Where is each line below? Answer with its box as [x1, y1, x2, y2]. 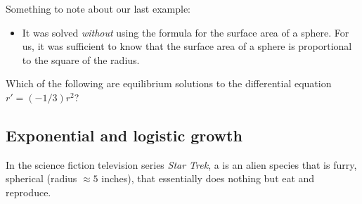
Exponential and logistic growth [6, 124, 243, 146]
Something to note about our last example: [6, 1, 191, 15]
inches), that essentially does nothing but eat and [101, 171, 315, 186]
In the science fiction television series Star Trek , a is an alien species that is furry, [6, 157, 357, 172]
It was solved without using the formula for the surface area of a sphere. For [22, 25, 349, 39]
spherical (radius [6, 171, 77, 186]
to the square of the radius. [22, 52, 140, 67]
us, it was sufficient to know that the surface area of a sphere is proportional [22, 39, 352, 53]
